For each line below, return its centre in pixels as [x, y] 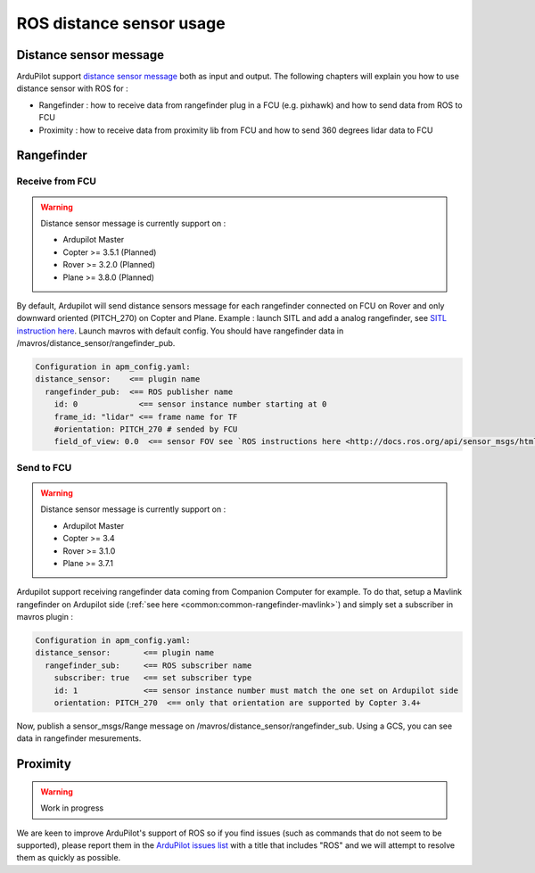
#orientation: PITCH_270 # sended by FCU [146, 429]
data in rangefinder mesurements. [79, 738]
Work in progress [72, 808]
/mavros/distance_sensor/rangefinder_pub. [96, 343]
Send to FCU [44, 467]
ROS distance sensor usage [121, 23]
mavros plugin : [45, 617]
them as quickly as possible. [69, 858]
